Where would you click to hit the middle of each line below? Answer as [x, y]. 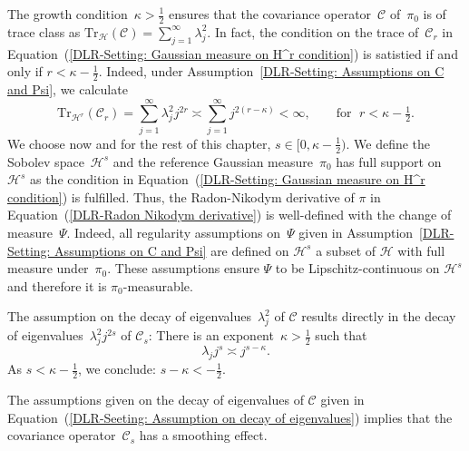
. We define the [388, 143]
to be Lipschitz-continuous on [357, 268]
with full [421, 250]
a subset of [346, 250]
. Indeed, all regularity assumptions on [174, 232]
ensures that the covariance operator [270, 14]
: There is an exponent [211, 335]
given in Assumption [356, 232]
